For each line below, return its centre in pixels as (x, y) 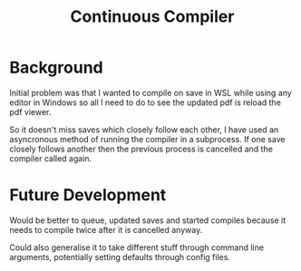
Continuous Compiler (152, 17)
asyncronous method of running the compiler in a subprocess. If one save (147, 139)
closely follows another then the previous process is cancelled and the (141, 149)
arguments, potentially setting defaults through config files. (120, 256)
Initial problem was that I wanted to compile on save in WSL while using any (150, 92)
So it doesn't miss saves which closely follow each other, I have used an (144, 130)
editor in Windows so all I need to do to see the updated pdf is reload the (145, 102)
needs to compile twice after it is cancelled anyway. (106, 229)
